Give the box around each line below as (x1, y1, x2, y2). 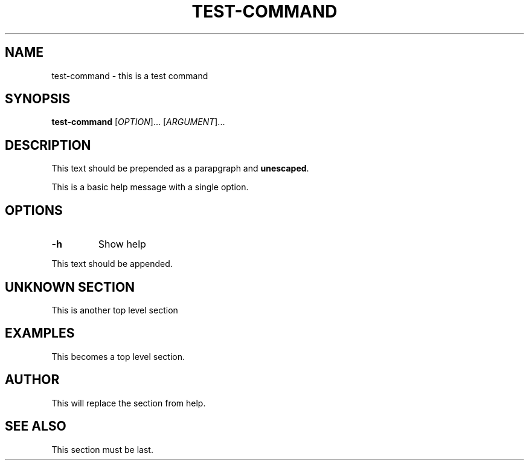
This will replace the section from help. (51, 397, 206, 408)
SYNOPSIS (5, 91, 71, 107)
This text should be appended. (51, 258, 173, 269)
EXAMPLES (5, 325, 75, 341)
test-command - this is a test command (51, 70, 208, 81)
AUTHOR (5, 372, 60, 388)
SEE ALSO (5, 418, 66, 434)
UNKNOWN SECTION (5, 279, 135, 295)
